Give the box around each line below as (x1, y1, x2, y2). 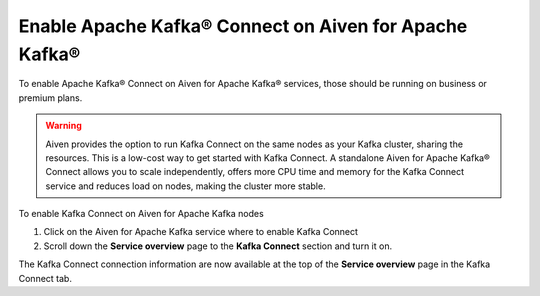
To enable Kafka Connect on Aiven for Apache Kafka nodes (18, 208, 264, 220)
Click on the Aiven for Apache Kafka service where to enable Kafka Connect (43, 226, 359, 238)
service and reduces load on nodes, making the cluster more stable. (45, 180, 326, 192)
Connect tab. (18, 272, 72, 284)
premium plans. (18, 91, 83, 104)
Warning (45, 120, 82, 132)
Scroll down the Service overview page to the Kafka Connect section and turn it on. (43, 240, 393, 252)
